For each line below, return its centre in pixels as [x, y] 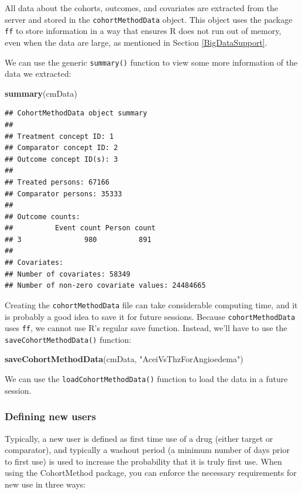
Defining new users [50, 416]
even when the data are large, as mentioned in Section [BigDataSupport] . [136, 42]
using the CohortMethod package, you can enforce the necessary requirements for [151, 473]
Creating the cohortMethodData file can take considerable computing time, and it [151, 304]
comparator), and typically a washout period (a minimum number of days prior [147, 450]
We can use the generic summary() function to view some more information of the [151, 62]
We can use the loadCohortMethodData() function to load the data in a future [146, 379]
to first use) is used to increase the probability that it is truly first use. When [143, 461]
